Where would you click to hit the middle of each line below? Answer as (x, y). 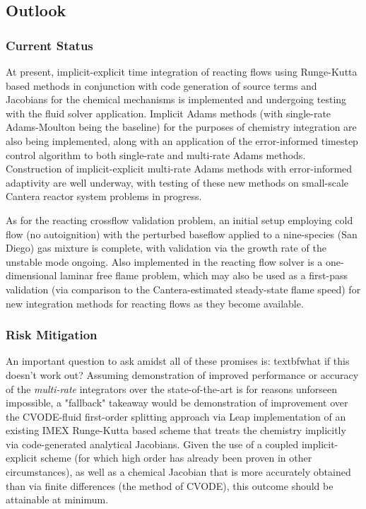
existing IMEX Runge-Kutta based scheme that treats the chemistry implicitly (176, 430)
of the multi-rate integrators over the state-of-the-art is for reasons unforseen (171, 388)
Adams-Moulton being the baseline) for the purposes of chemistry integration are (181, 127)
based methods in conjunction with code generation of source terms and (161, 85)
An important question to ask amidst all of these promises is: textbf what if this (178, 361)
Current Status (49, 45)
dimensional (31, 275)
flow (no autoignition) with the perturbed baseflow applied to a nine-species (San (182, 234)
